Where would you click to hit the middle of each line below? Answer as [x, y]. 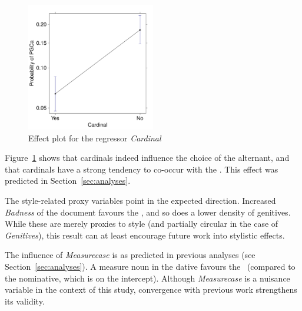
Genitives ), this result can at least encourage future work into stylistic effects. [145, 235]
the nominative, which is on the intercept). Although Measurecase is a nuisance [147, 278]
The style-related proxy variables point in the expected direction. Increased [140, 200]
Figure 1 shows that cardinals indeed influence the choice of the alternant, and [147, 158]
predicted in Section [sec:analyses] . [68, 181]
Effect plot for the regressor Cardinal [95, 138]
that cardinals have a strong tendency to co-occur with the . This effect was [142, 169]
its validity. [25, 301]
